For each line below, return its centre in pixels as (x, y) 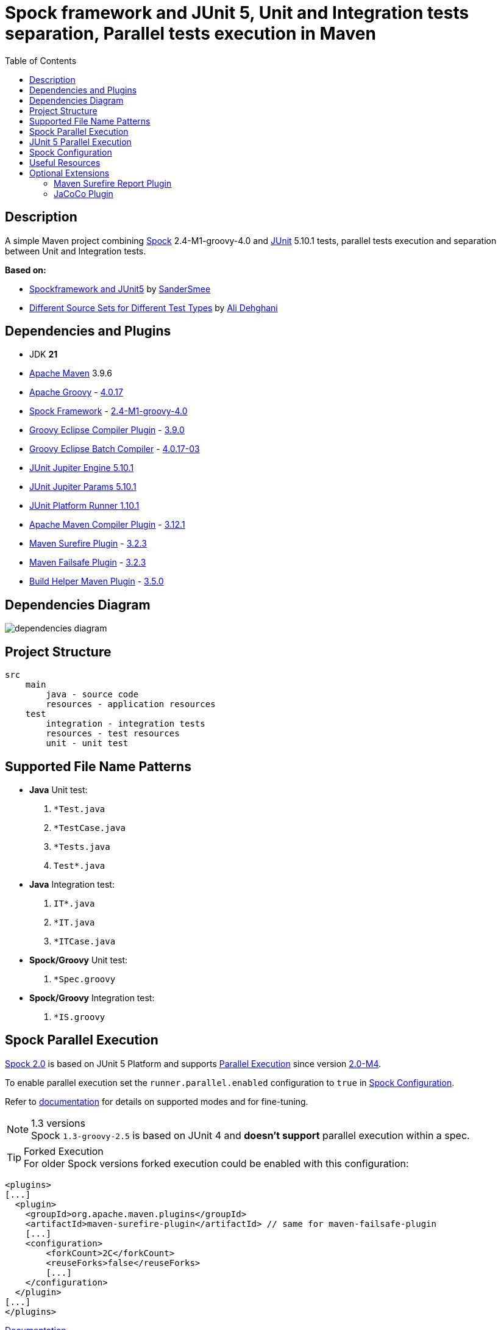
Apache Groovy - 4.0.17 (76, 392)
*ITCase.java (85, 941)
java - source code (92, 695)
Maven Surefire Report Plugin (113, 183)
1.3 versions (58, 1123)
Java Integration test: (72, 884)
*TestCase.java (90, 828)
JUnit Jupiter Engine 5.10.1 (82, 468)
